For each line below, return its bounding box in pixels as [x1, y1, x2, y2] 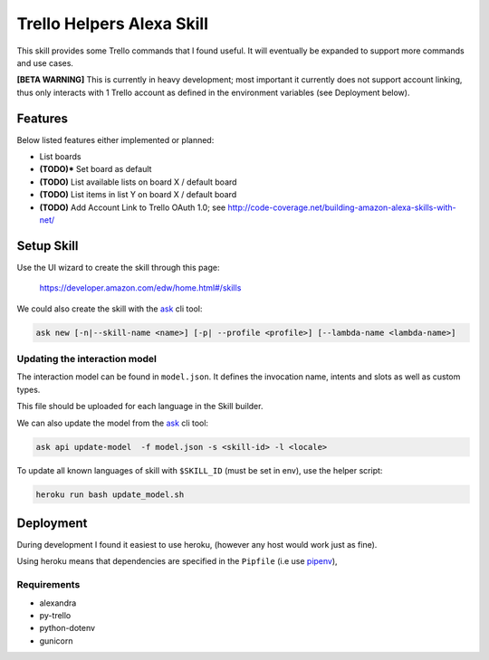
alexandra [39, 598, 77, 608]
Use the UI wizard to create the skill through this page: [16, 262, 220, 273]
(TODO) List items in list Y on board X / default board [39, 189, 237, 200]
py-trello [39, 609, 72, 620]
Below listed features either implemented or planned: [16, 134, 215, 145]
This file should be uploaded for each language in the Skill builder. [16, 401, 264, 412]
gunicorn [39, 635, 73, 646]
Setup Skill [16, 238, 79, 253]
